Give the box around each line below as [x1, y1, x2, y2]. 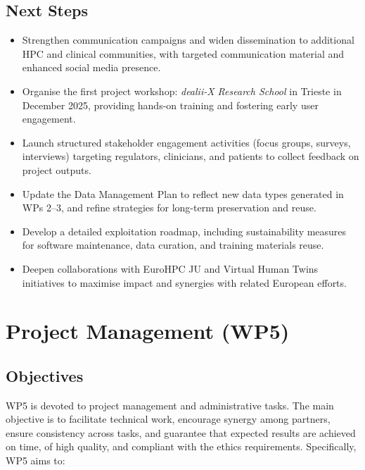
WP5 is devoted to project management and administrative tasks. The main [6, 397, 334, 412]
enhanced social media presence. [22, 60, 161, 75]
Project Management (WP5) [6, 316, 290, 345]
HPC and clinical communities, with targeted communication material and [22, 46, 345, 61]
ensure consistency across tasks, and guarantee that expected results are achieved [6, 425, 356, 440]
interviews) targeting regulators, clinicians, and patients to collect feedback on [22, 149, 359, 163]
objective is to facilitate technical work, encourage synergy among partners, [6, 412, 331, 426]
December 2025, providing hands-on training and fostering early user [22, 97, 319, 112]
